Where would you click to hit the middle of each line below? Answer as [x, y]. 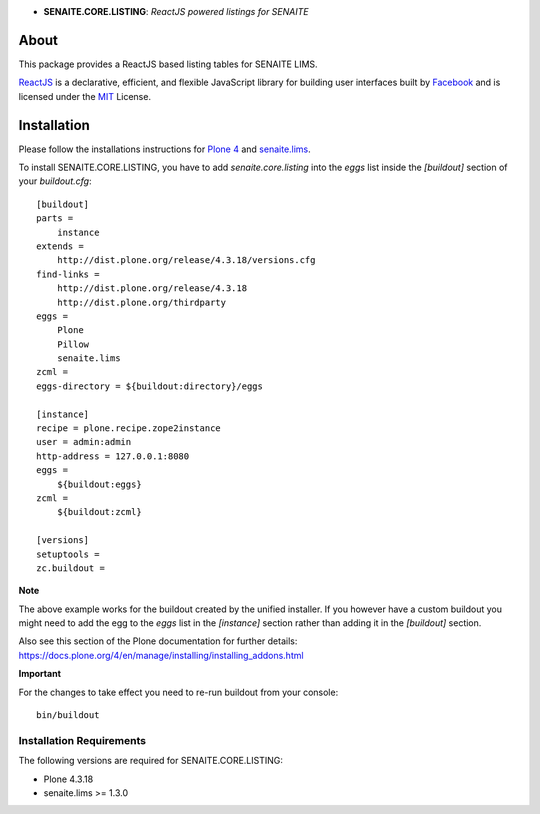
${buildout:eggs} [99, 484]
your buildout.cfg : [55, 181]
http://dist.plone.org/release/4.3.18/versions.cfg [186, 260]
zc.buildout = [70, 568]
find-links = [68, 274]
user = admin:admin [84, 442]
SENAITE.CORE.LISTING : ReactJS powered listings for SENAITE [176, 11]
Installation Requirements [82, 740]
